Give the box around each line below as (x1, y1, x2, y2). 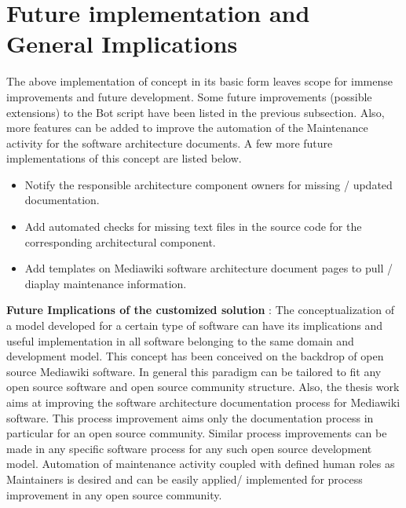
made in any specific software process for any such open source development (6, 440, 372, 456)
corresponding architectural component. (24, 233, 216, 250)
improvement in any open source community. (6, 486, 222, 503)
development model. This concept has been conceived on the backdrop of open (6, 348, 384, 364)
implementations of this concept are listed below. (6, 150, 242, 166)
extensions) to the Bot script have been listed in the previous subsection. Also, (6, 104, 385, 120)
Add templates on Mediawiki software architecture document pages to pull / (24, 260, 393, 276)
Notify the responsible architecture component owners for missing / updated (24, 176, 393, 192)
